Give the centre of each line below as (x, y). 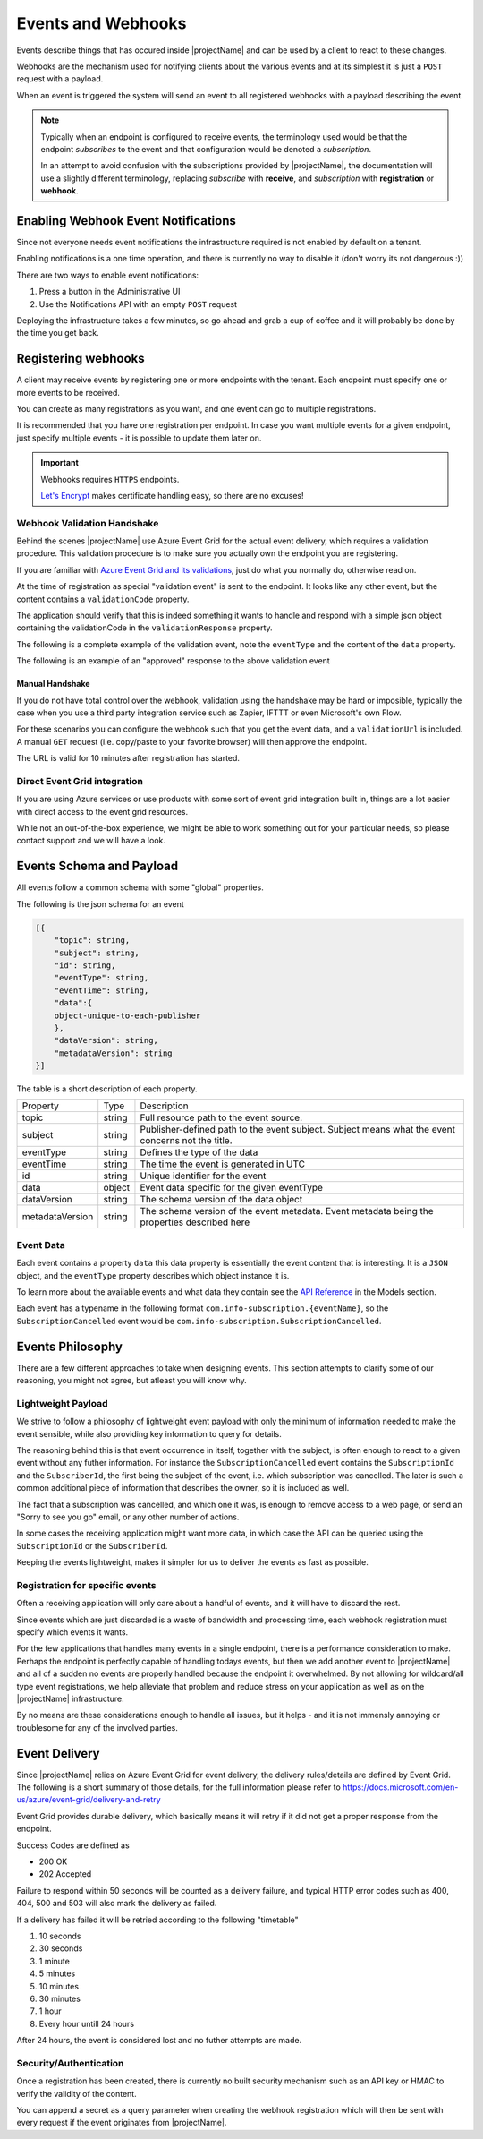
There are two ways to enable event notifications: (108, 275)
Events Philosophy (69, 1346)
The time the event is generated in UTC (223, 1164)
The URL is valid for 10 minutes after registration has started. (128, 758)
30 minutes (59, 1998)
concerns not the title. (186, 1141)
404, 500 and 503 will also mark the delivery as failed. (117, 1904)
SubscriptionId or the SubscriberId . (92, 1545)
